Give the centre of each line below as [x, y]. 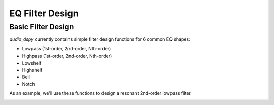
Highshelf [32, 70]
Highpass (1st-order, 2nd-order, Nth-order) [67, 56]
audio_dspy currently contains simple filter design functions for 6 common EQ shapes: [100, 39]
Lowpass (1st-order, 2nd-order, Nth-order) [66, 48]
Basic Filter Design [42, 27]
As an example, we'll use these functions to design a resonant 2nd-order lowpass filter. [101, 93]
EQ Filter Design [44, 13]
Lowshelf [32, 63]
